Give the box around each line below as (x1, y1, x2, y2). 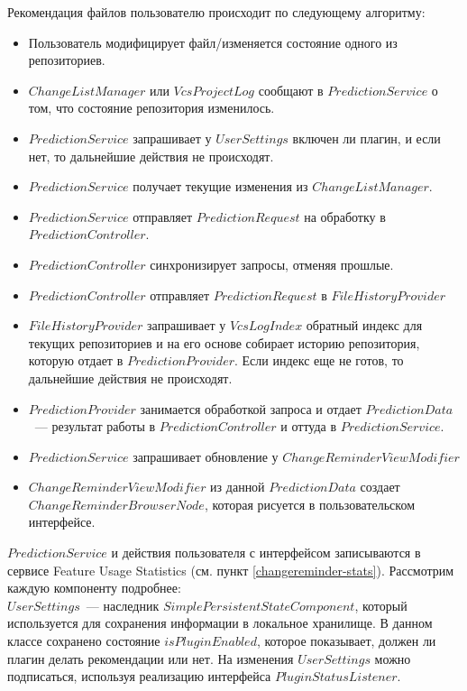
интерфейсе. (28, 512, 96, 531)
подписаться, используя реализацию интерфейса (7, 667, 271, 686)
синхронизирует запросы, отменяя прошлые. (150, 254, 394, 273)
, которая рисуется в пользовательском (204, 494, 416, 513)
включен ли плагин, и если (292, 128, 441, 147)
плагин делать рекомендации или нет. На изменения (7, 649, 294, 668)
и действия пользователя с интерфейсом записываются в (111, 543, 421, 562)
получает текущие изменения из (133, 177, 308, 196)
